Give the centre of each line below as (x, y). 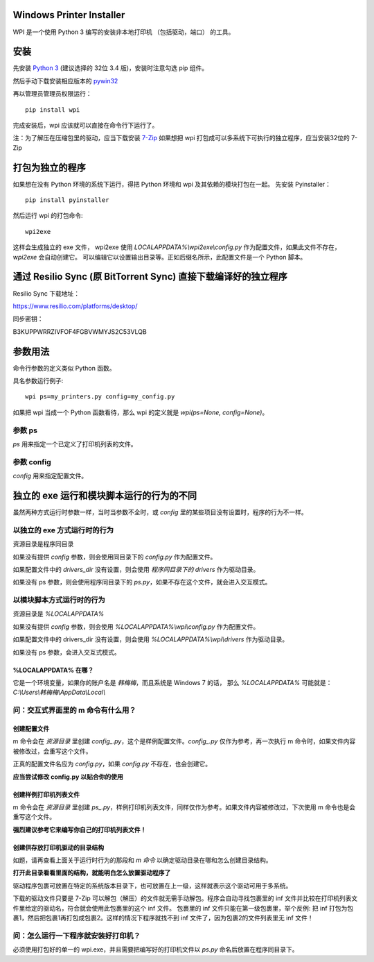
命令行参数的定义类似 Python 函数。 (64, 368)
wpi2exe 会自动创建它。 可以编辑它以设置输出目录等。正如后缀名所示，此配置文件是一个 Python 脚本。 (160, 257)
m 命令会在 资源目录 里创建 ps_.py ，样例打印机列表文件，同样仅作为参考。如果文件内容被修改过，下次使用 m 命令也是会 (184, 807)
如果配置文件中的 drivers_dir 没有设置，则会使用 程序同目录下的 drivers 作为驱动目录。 (136, 569)
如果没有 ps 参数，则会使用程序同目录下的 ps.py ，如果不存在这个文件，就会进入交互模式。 (142, 582)
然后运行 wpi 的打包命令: (48, 216)
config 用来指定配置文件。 (50, 476)
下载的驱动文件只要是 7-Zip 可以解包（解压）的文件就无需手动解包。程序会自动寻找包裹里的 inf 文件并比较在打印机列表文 (185, 898)
